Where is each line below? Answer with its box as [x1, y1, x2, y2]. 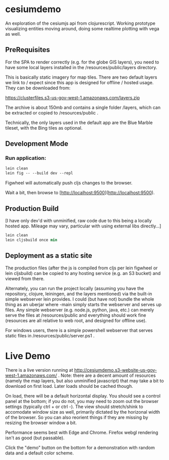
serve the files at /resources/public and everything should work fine [5, 312, 146, 318]
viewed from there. [5, 275, 45, 281]
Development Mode [5, 140, 69, 148]
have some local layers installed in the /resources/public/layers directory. [5, 64, 157, 70]
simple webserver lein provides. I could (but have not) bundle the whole [5, 296, 154, 302]
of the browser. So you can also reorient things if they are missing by [5, 414, 148, 420]
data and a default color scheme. [5, 450, 74, 456]
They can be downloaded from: [5, 85, 71, 91]
